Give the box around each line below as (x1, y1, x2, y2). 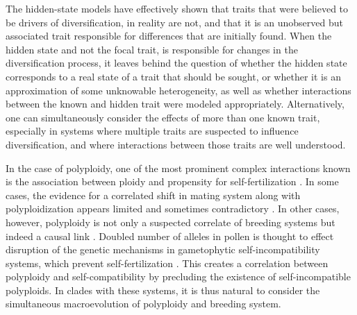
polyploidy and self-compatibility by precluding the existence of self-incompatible (6, 269, 351, 284)
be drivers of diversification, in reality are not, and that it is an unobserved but (6, 15, 343, 29)
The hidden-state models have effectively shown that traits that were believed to (6, 1, 349, 15)
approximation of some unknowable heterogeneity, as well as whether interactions (6, 83, 351, 97)
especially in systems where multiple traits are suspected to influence (6, 124, 299, 138)
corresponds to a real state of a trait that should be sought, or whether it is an (6, 69, 341, 83)
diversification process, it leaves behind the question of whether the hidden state (6, 56, 347, 70)
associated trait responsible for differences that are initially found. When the (6, 28, 332, 43)
